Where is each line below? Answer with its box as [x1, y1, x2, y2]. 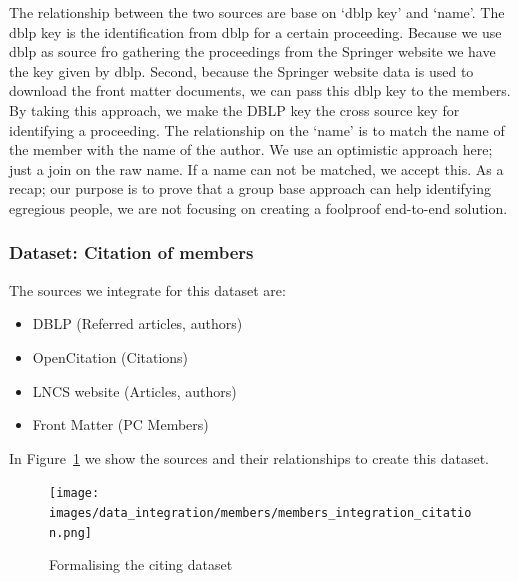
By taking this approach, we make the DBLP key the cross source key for [9, 99, 460, 120]
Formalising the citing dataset [49, 554, 233, 575]
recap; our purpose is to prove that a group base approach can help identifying [9, 178, 491, 199]
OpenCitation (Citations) [32, 346, 189, 367]
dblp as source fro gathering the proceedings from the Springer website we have [9, 41, 496, 62]
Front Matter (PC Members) [32, 414, 209, 435]
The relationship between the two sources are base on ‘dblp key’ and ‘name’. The [9, 2, 505, 22]
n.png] [49, 525, 92, 540]
